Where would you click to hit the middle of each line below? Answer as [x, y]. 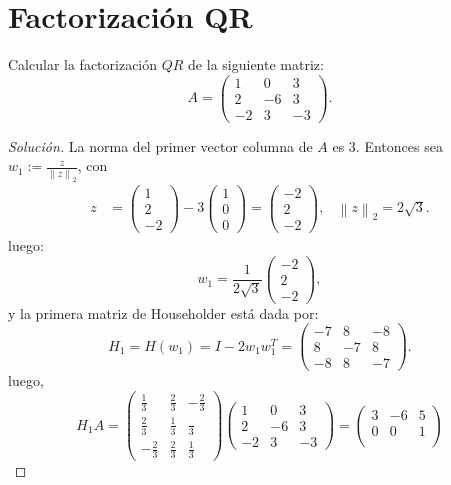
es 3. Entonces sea [387, 145]
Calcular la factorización [83, 64]
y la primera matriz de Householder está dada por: [163, 312]
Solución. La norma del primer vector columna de [160, 145]
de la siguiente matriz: [256, 64]
